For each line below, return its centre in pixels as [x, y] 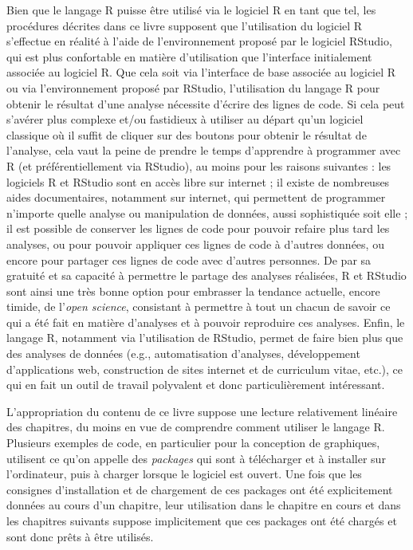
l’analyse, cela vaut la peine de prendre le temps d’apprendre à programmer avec [204, 150]
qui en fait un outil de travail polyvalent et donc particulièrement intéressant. [196, 385]
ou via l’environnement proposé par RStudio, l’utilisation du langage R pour [193, 87]
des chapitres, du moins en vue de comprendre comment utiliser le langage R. [196, 427]
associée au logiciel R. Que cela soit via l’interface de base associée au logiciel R [201, 72]
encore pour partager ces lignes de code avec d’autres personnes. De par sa [189, 259]
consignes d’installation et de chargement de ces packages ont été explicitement [200, 489]
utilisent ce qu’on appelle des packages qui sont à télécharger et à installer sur [196, 458]
